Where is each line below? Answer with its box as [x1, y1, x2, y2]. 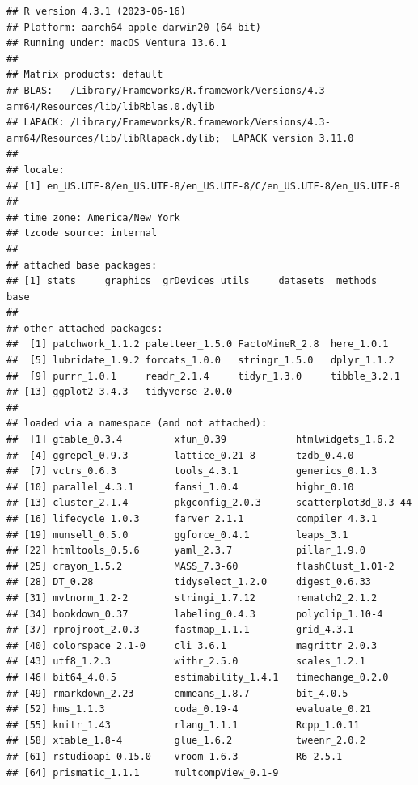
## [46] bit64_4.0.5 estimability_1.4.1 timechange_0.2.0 [6, 671, 389, 683]
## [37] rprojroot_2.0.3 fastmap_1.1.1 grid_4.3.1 [6, 624, 354, 636]
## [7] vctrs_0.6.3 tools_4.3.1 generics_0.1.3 [6, 465, 378, 477]
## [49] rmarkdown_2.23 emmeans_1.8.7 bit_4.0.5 [6, 687, 348, 699]
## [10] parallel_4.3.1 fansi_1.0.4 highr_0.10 [6, 481, 354, 493]
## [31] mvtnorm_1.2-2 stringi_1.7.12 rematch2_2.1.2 [6, 592, 378, 604]
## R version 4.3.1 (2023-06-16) [6, 6, 186, 17]
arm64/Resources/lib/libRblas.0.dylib [6, 100, 215, 112]
